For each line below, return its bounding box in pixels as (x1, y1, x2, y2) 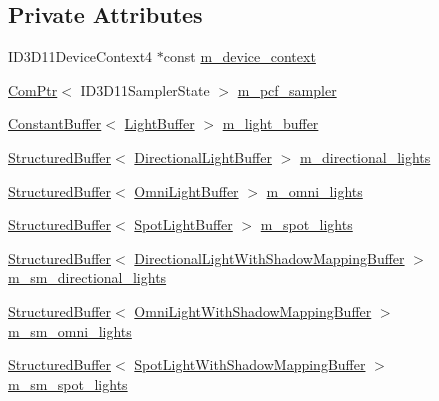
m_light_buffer (222, 113, 319, 134)
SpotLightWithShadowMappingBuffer (134, 354, 366, 375)
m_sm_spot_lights (8, 373, 128, 394)
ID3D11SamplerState (80, 79, 210, 100)
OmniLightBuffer (134, 180, 239, 201)
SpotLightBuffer (134, 214, 233, 235)
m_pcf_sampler (237, 79, 337, 100)
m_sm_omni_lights (8, 320, 132, 341)
